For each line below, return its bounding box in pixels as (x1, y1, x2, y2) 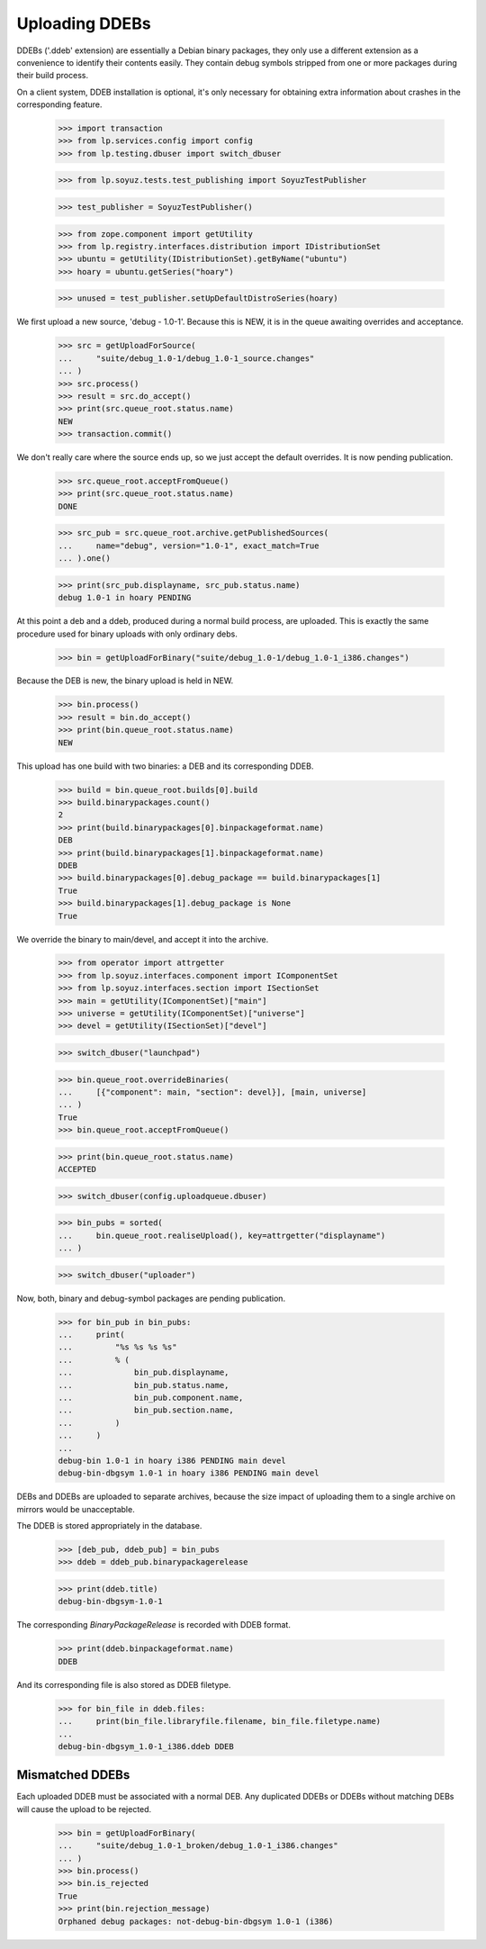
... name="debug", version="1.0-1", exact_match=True (58, 540, 319, 551)
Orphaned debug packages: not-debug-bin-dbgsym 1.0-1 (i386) (58, 1916, 334, 1926)
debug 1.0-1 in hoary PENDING (58, 592, 192, 603)
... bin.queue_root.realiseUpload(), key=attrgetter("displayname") (58, 1230, 386, 1241)
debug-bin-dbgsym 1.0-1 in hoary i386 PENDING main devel (58, 1468, 319, 1478)
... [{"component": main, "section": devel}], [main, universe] (58, 1087, 367, 1097)
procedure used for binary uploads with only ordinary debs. (16, 628, 238, 639)
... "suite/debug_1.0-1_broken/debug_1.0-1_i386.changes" (58, 1841, 338, 1851)
